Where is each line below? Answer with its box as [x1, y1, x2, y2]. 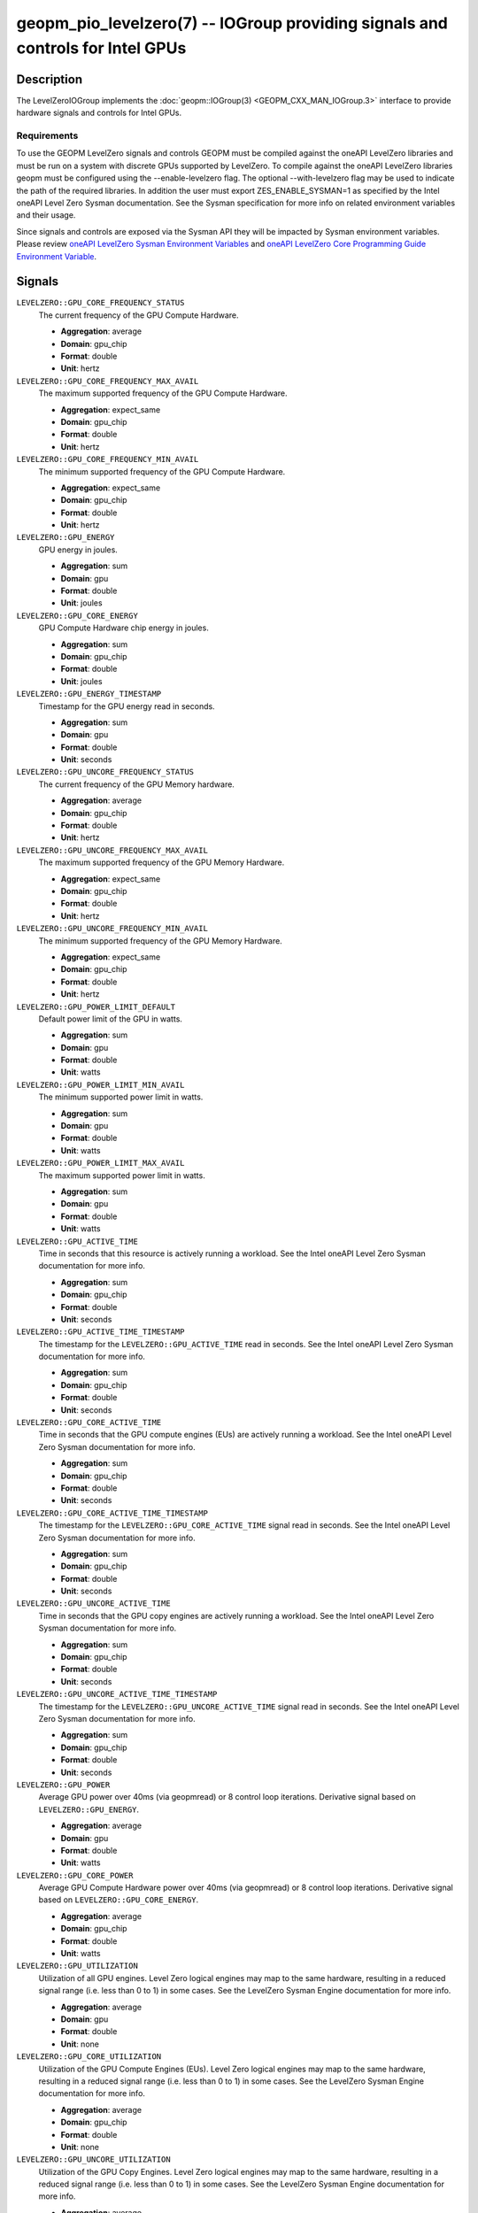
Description [16, 72, 83, 87]
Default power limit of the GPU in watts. [38, 1014, 183, 1024]
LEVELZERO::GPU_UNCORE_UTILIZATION [16, 2155, 172, 2164]
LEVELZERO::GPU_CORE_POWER [16, 1870, 134, 1880]
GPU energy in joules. [38, 544, 119, 555]
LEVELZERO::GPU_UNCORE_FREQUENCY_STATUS [16, 767, 195, 777]
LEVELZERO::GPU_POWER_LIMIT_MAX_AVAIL [16, 1158, 185, 1168]
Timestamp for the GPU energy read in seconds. [38, 700, 216, 712]
